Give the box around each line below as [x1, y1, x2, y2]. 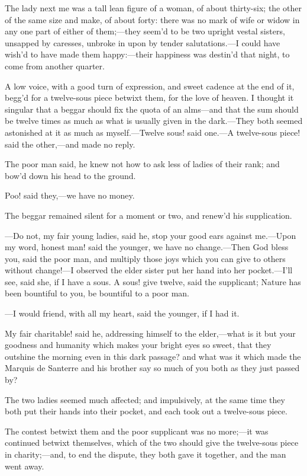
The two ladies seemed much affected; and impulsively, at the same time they [5, 393, 285, 405]
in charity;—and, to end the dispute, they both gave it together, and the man [5, 448, 286, 460]
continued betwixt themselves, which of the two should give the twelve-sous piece [5, 436, 299, 449]
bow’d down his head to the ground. [5, 169, 136, 181]
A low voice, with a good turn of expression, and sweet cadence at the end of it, [5, 79, 295, 92]
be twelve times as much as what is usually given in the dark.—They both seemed [5, 114, 303, 127]
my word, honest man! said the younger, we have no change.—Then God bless [5, 241, 289, 253]
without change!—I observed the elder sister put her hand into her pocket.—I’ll [5, 264, 293, 276]
